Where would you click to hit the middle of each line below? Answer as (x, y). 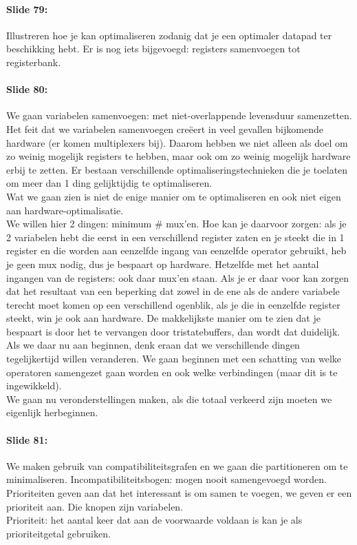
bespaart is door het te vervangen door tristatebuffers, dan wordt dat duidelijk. (173, 331)
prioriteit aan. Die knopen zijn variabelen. (95, 506)
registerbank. (34, 62)
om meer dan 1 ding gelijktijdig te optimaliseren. (109, 183)
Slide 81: (27, 439)
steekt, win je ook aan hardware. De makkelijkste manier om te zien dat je (163, 318)
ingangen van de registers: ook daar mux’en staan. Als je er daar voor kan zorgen (177, 277)
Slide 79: (27, 9)
